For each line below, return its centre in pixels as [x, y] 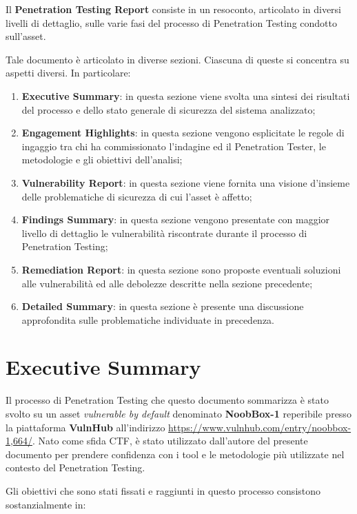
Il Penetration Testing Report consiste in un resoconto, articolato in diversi [174, 9]
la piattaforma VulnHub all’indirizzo [85, 427]
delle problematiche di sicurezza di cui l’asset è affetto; [137, 196]
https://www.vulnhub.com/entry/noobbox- [260, 427]
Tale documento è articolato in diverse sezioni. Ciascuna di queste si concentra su [177, 59]
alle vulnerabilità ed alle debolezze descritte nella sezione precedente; [167, 283]
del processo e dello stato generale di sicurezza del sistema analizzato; [169, 109]
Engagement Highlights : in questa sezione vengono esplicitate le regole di [183, 133]
